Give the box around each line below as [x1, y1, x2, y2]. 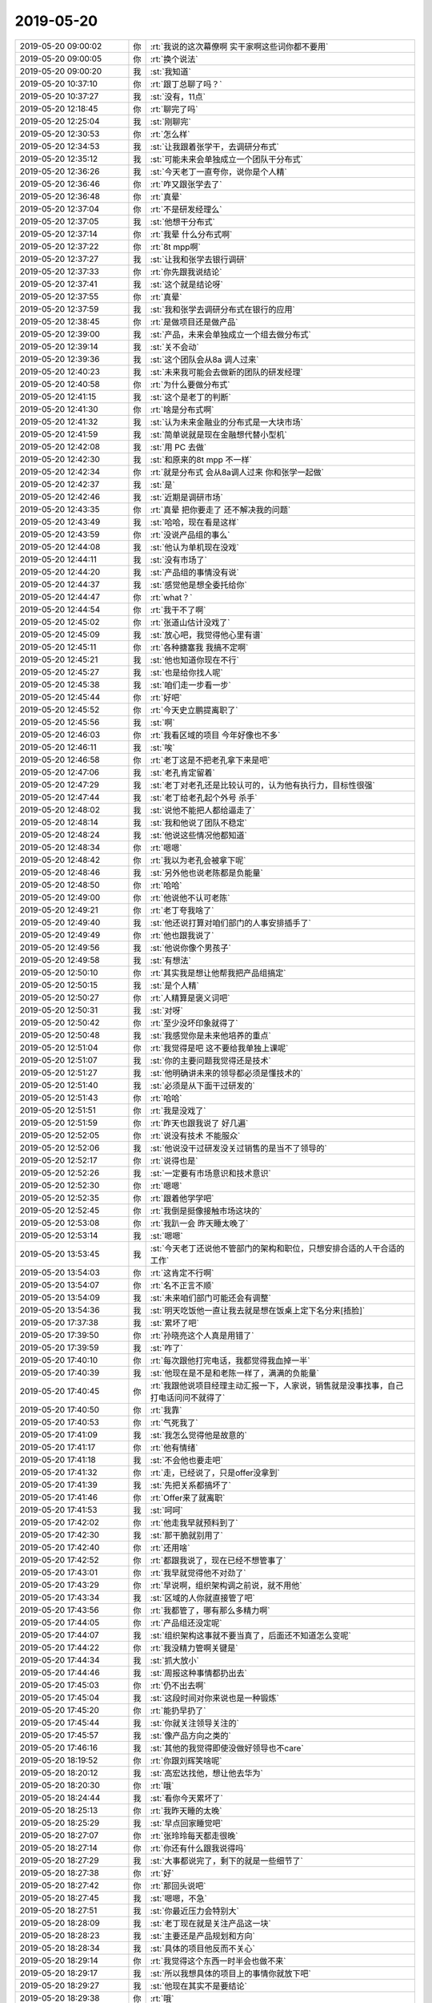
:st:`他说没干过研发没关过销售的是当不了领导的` [150, 1143, 327, 1154]
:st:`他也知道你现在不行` [150, 654, 239, 665]
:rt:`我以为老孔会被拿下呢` [150, 854, 246, 865]
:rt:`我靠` [150, 1405, 182, 1416]
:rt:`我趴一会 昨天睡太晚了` [150, 1218, 249, 1229]
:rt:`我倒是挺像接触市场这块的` [150, 1205, 262, 1216]
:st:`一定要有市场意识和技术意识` [150, 1167, 271, 1179]
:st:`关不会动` [150, 341, 199, 353]
